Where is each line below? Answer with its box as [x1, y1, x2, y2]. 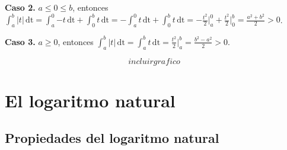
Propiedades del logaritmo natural [5, 129, 219, 147]
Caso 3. [5, 35, 36, 47]
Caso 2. [5, 1, 36, 13]
